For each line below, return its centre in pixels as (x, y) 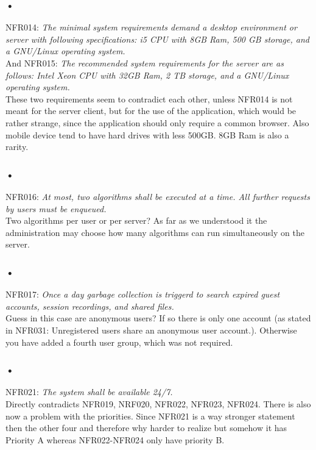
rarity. (17, 147)
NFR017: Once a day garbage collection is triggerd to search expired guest (143, 294)
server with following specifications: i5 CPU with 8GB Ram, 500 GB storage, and (157, 39)
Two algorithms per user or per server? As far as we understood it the (136, 220)
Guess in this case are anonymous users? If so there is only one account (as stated (158, 318)
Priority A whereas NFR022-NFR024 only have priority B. (115, 439)
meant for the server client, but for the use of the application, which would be (151, 111)
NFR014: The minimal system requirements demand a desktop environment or (151, 27)
